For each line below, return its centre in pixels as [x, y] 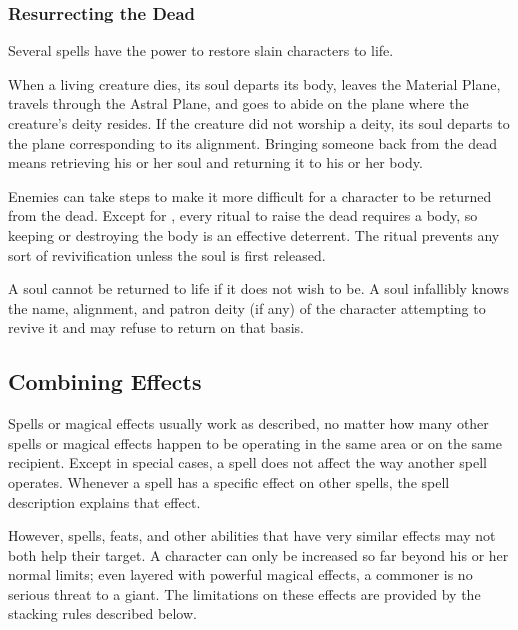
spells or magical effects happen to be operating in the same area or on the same [255, 442]
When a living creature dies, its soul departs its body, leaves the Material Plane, [254, 83]
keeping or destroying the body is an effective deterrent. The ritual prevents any [254, 234]
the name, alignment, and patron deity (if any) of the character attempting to [247, 307]
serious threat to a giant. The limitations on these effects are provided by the [244, 593]
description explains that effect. [104, 501]
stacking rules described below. [102, 613]
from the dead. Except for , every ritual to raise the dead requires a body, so [243, 215]
